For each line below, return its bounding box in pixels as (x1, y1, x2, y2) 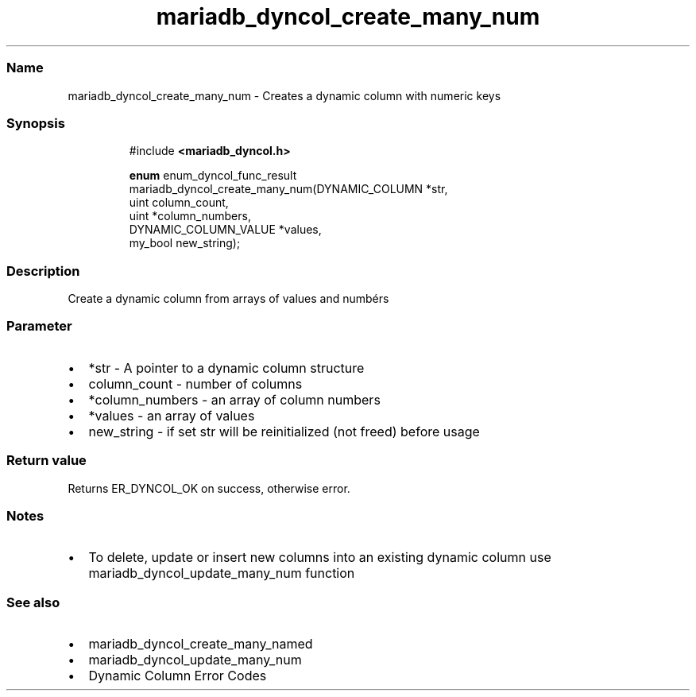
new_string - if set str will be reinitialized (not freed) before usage (88, 423, 480, 439)
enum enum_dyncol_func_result (129, 168, 297, 183)
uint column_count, (129, 196, 229, 210)
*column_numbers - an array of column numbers (88, 391, 381, 408)
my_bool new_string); (129, 236, 241, 250)
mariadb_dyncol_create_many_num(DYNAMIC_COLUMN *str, (129, 182, 448, 196)
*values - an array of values (88, 407, 255, 424)
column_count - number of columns (88, 375, 303, 392)
